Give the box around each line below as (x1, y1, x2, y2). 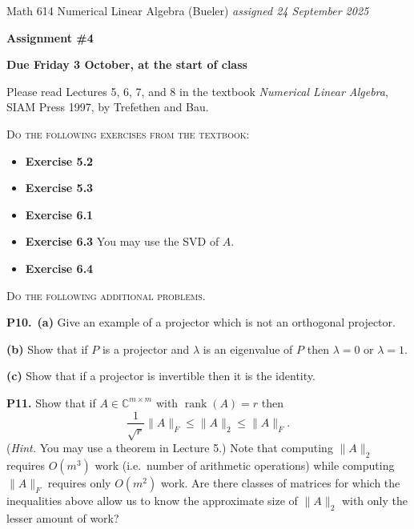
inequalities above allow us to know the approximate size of (6, 492, 298, 509)
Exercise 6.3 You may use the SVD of (25, 233, 219, 250)
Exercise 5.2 (25, 152, 94, 169)
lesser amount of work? (6, 509, 119, 526)
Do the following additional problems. (6, 287, 206, 303)
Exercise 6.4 (25, 259, 94, 276)
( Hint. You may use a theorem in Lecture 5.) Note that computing (6, 439, 333, 456)
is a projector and (102, 340, 190, 357)
